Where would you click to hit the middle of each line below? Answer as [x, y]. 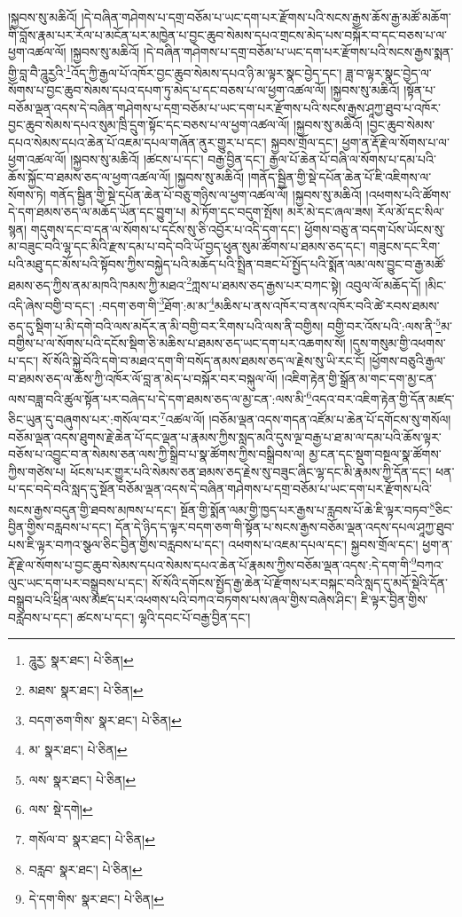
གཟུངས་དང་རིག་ [405, 246]
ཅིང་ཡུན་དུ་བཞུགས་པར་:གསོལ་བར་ [84, 419]
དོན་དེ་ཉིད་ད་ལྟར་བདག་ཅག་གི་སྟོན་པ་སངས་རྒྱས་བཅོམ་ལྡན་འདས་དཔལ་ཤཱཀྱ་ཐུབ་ [285, 527]
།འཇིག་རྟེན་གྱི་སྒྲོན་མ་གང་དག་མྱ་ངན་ [359, 378]
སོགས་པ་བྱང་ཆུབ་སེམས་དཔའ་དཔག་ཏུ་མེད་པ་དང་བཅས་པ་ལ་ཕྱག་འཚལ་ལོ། [167, 90]
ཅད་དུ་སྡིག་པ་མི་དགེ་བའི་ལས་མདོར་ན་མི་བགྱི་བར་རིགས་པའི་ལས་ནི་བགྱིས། [166, 325]
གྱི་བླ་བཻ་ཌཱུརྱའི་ [37, 72]
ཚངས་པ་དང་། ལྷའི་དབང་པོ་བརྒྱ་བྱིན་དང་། [164, 617]
